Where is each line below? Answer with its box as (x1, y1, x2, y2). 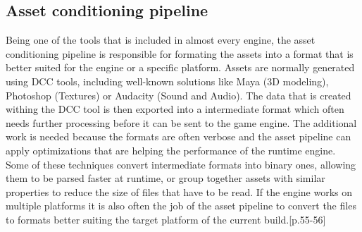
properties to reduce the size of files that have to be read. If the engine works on (6, 184, 353, 199)
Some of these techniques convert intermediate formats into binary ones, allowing (6, 157, 356, 171)
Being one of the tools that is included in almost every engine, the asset (6, 32, 316, 47)
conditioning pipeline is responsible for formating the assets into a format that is (6, 46, 354, 61)
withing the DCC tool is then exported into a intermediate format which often (6, 102, 344, 116)
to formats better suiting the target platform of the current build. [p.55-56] (6, 212, 326, 226)
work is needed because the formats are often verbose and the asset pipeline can (6, 129, 351, 144)
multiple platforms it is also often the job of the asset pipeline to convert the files (6, 198, 356, 213)
